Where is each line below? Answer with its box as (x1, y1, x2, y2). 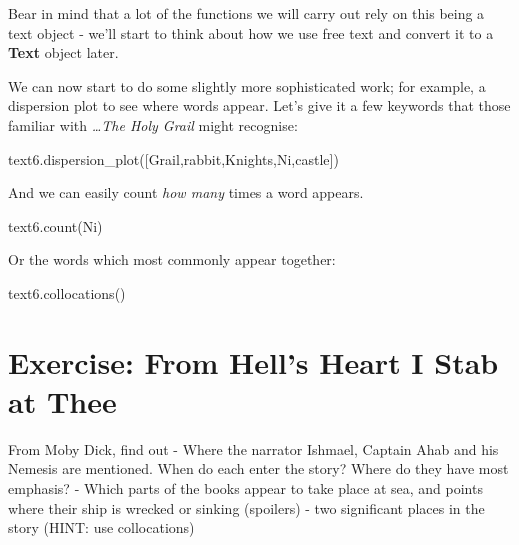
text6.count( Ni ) (8, 215, 103, 236)
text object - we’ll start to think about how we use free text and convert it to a (8, 22, 494, 43)
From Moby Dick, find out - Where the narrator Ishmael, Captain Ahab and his (8, 438, 499, 459)
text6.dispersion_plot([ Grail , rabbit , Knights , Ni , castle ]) (8, 148, 339, 169)
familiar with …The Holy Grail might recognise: (8, 114, 298, 135)
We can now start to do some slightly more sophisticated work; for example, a (8, 75, 486, 96)
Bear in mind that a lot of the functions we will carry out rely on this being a (8, 3, 485, 23)
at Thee (8, 380, 117, 421)
